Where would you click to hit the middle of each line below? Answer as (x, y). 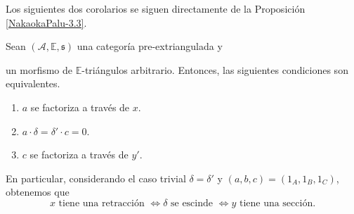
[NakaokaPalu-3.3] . (46, 22)
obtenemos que (38, 192)
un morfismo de (39, 69)
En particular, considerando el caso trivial (96, 178)
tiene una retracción (101, 203)
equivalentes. (33, 83)
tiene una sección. (277, 203)
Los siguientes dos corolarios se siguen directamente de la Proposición (156, 8)
